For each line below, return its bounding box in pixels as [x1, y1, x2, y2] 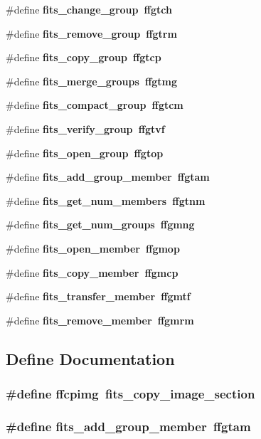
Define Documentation [6, 347, 175, 369]
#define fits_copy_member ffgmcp [6, 265, 179, 280]
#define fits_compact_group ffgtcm [6, 97, 183, 112]
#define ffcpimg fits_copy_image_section [6, 385, 255, 403]
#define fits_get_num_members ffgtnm [6, 193, 206, 208]
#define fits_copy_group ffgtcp [6, 50, 161, 65]
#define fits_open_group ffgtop [6, 145, 164, 160]
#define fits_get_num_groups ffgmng [6, 217, 195, 232]
